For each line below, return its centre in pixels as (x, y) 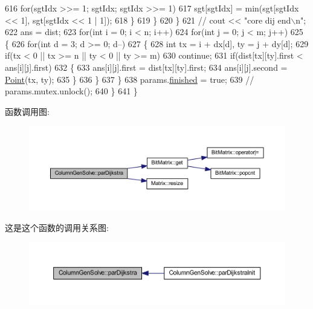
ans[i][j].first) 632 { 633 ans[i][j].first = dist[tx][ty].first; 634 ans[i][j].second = (146, 67)
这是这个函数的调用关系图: (57, 228)
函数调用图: (27, 111)
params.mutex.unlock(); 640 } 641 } (71, 91)
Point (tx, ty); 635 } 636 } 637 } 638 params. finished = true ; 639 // (130, 79)
